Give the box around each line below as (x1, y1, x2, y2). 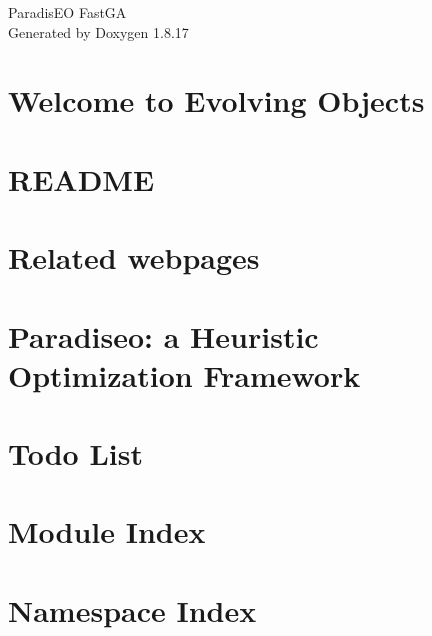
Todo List (8, 433, 143, 474)
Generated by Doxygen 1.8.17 (8, 21, 189, 42)
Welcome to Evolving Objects (8, 80, 425, 121)
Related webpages (8, 237, 260, 278)
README (8, 158, 155, 199)
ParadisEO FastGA (8, 2, 127, 22)
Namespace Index (8, 589, 257, 630)
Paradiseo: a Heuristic (8, 315, 319, 356)
